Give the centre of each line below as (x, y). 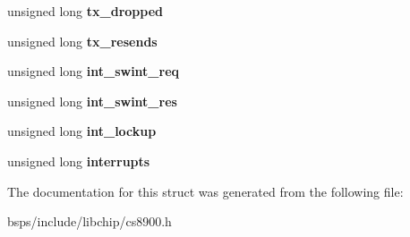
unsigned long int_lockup (82, 131)
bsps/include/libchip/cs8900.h (90, 221)
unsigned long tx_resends (82, 41)
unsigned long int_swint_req (94, 71)
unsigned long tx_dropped (85, 11)
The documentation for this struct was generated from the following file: (205, 191)
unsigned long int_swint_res (92, 101)
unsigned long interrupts (79, 161)
